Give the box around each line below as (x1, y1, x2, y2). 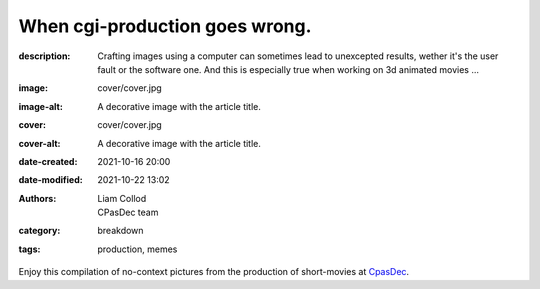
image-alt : (18, 100, 64, 112)
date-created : (18, 155, 78, 167)
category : (18, 225, 61, 237)
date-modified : (18, 174, 84, 186)
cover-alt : (18, 137, 61, 149)
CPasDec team (97, 206, 159, 219)
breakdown (97, 225, 144, 237)
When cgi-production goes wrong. (18, 15, 312, 37)
